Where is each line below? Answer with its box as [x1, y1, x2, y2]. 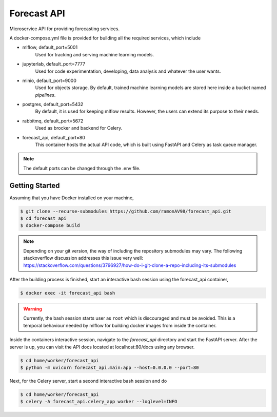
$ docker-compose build [20, 223, 81, 228]
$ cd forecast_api [20, 216, 67, 221]
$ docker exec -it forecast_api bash [20, 290, 115, 296]
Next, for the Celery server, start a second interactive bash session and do [9, 378, 167, 384]
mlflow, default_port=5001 [22, 44, 78, 51]
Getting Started [9, 181, 60, 190]
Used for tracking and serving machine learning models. [35, 51, 154, 57]
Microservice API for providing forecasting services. [9, 26, 120, 32]
